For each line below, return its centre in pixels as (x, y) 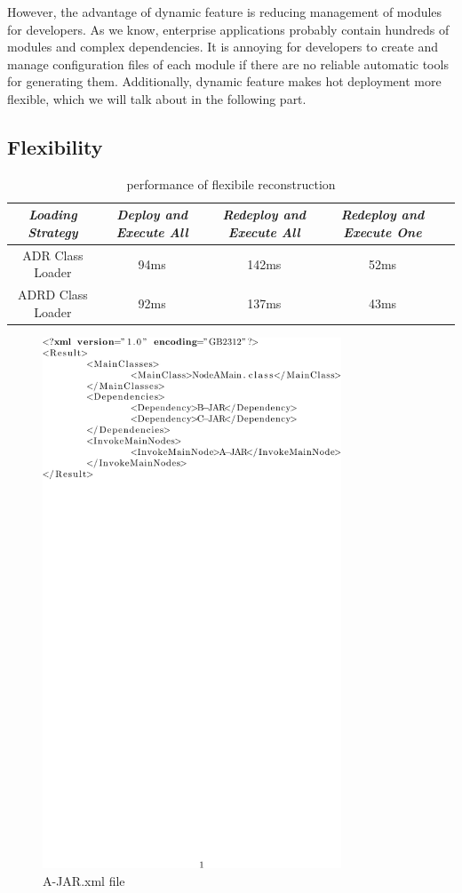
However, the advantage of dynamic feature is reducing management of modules (225, 12)
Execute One (382, 231)
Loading (53, 215)
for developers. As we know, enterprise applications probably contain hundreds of (228, 29)
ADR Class (53, 255)
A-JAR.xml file (84, 880)
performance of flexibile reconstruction (231, 183)
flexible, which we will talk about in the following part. (157, 98)
